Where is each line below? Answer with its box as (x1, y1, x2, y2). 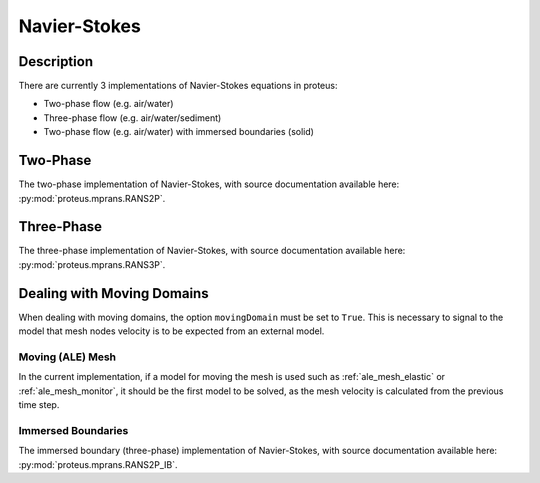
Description (18, 53, 94, 70)
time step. (18, 399, 60, 411)
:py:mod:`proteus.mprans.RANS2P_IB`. (18, 458, 178, 470)
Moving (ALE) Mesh (18, 350, 117, 364)
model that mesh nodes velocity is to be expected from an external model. (18, 325, 325, 337)
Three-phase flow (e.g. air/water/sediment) (43, 111, 222, 124)
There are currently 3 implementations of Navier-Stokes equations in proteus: (18, 80, 338, 92)
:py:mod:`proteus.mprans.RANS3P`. (18, 258, 166, 270)
